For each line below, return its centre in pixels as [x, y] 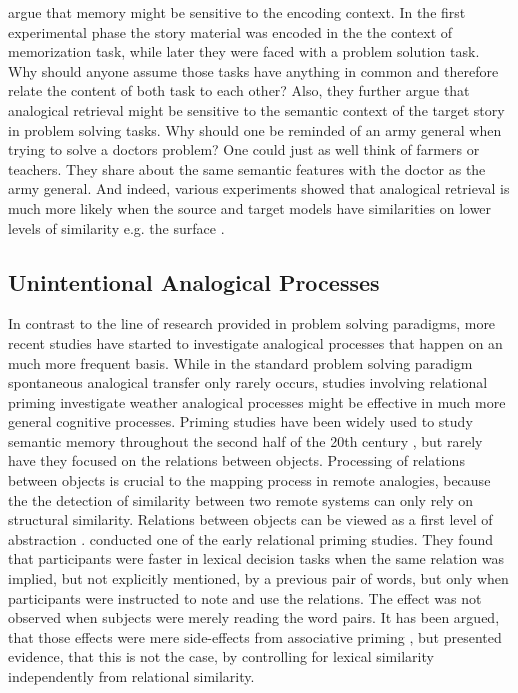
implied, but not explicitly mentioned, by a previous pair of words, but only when [258, 578]
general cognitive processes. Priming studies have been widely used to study [240, 421]
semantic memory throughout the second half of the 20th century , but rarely [245, 440]
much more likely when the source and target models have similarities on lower [250, 207]
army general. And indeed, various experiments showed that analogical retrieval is [259, 188]
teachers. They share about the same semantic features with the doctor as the [247, 168]
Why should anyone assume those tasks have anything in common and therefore [253, 70]
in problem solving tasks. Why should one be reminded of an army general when [255, 129]
